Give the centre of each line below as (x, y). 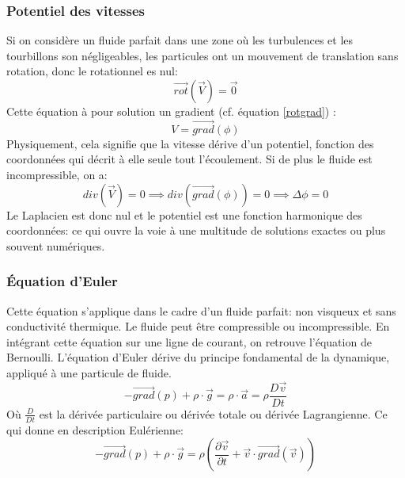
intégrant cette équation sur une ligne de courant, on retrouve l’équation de (189, 341)
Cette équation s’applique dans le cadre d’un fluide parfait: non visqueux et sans (201, 310)
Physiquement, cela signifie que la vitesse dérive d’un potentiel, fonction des (190, 143)
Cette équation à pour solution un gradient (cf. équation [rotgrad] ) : (171, 111)
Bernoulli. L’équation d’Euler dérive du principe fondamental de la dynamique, (198, 357)
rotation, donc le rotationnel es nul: (92, 71)
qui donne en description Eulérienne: (95, 429)
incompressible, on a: (57, 174)
